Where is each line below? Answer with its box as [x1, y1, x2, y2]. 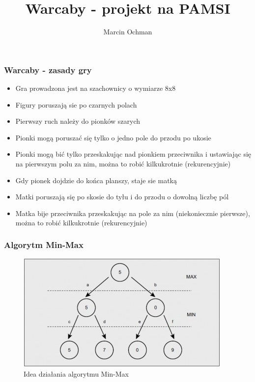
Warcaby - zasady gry [4, 63, 92, 76]
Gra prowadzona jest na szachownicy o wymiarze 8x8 [15, 83, 176, 93]
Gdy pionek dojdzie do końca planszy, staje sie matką [15, 175, 177, 185]
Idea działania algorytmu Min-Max [24, 368, 129, 379]
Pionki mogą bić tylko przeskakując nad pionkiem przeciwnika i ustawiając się [15, 149, 252, 159]
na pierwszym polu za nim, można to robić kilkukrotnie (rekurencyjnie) [15, 158, 231, 168]
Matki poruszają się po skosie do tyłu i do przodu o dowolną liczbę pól [15, 191, 229, 202]
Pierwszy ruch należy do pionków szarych [15, 116, 141, 126]
